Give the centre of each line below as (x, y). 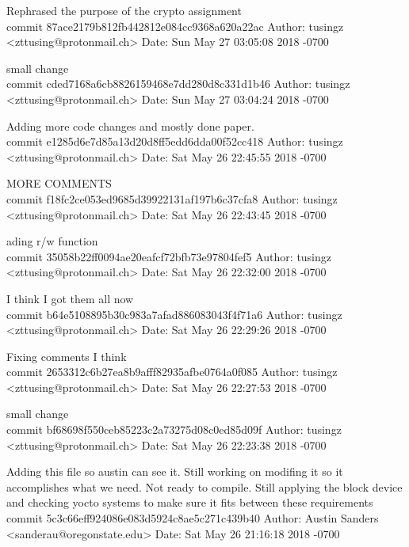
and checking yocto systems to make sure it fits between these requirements (190, 502)
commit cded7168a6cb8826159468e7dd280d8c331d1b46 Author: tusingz (178, 84)
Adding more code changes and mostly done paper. (130, 125)
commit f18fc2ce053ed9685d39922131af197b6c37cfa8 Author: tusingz (172, 198)
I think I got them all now (70, 298)
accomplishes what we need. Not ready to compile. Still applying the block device (204, 486)
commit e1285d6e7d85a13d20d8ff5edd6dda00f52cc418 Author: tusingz (175, 141)
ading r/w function (52, 241)
